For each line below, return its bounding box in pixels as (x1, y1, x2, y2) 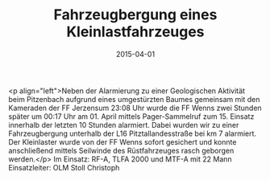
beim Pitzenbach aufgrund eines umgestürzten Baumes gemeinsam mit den (8, 94, 260, 104)
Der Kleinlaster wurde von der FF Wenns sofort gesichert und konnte (8, 137, 237, 146)
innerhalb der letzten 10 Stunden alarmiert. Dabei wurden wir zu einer (8, 120, 239, 129)
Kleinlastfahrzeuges (66, 22, 205, 41)
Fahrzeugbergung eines (53, 6, 218, 24)
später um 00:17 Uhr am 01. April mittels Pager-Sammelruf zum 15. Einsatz (8, 111, 255, 121)
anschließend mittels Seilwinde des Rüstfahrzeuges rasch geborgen (8, 145, 235, 155)
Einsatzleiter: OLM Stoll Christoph (8, 162, 120, 172)
